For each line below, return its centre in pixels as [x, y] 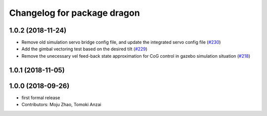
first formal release [41, 97]
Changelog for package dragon [75, 13]
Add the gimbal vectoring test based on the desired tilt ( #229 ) [85, 49]
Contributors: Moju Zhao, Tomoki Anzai [61, 105]
